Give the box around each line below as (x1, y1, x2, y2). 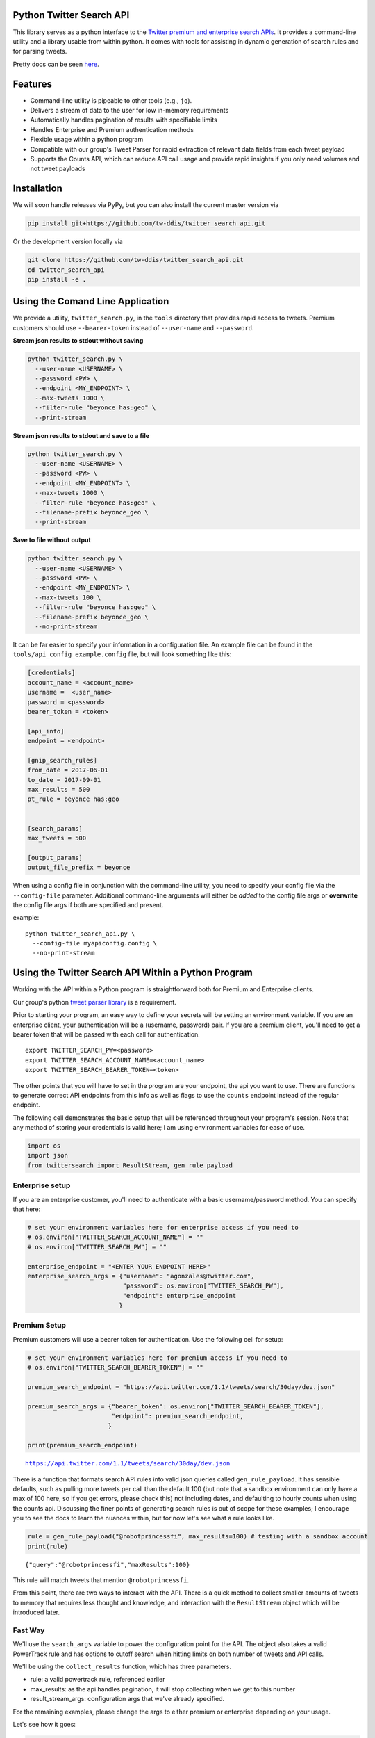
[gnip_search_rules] (27, 756, 97, 764)
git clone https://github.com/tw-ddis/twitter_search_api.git (27, 256, 244, 264)
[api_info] (27, 727, 65, 735)
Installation (12, 183, 62, 195)
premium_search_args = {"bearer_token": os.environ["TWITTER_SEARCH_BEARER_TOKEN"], (27, 1402, 324, 1411)
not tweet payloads (30, 164, 86, 173)
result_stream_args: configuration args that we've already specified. (30, 1695, 225, 1703)
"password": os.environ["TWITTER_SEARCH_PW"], (122, 1282, 284, 1290)
